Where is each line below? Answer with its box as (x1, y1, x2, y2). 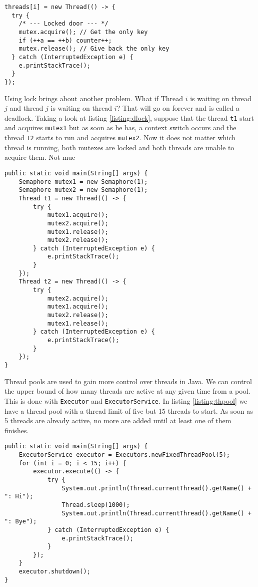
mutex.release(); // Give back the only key (18, 45, 169, 53)
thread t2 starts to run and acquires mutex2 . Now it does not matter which (4, 132, 235, 143)
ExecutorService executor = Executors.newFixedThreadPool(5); (18, 451, 230, 458)
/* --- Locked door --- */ (18, 20, 108, 28)
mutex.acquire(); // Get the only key (18, 28, 148, 36)
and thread (9, 103, 43, 113)
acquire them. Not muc (4, 152, 75, 162)
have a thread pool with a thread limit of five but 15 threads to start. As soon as (4, 405, 253, 416)
